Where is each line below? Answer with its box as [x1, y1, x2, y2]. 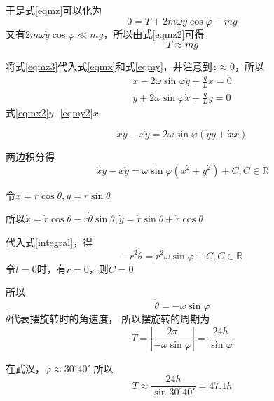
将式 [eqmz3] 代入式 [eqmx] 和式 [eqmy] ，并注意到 [6, 59, 212, 74]
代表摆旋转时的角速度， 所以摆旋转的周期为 [10, 311, 210, 325]
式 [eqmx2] [6, 105, 49, 120]
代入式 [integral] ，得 [6, 234, 93, 249]
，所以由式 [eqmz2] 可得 [103, 26, 205, 41]
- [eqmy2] [53, 105, 93, 120]
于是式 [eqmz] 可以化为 [6, 3, 102, 17]
